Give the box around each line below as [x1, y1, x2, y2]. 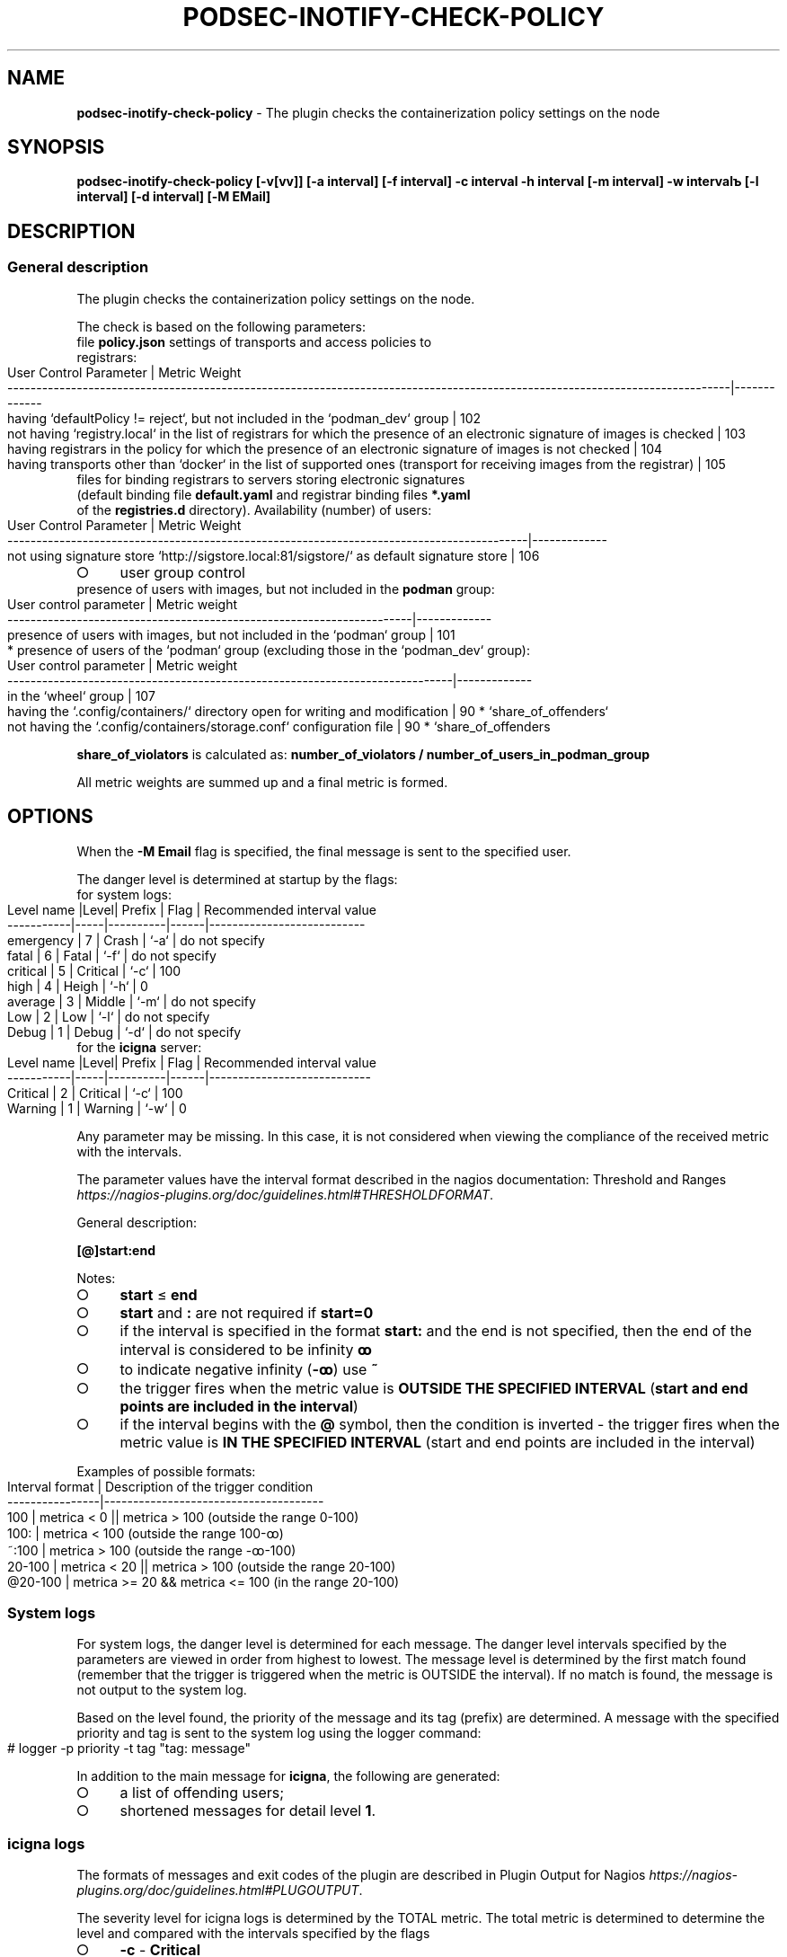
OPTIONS [7, 805, 93, 828]
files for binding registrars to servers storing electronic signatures [76, 471, 465, 487]
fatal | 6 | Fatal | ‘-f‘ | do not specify [7, 947, 217, 963]
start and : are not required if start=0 [119, 1303, 374, 1322]
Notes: [76, 1270, 116, 1286]
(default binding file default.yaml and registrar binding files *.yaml [76, 486, 471, 502]
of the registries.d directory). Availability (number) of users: [76, 501, 432, 518]
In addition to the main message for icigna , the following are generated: [76, 1768, 500, 1784]
